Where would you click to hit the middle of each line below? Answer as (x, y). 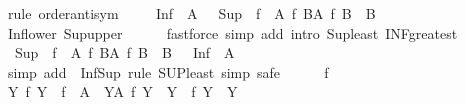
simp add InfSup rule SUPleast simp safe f (168, 71)
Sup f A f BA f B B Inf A (124, 52)
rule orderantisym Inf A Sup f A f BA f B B (191, 13)
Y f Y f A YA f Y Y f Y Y (122, 91)
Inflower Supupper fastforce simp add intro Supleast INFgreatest (232, 32)
